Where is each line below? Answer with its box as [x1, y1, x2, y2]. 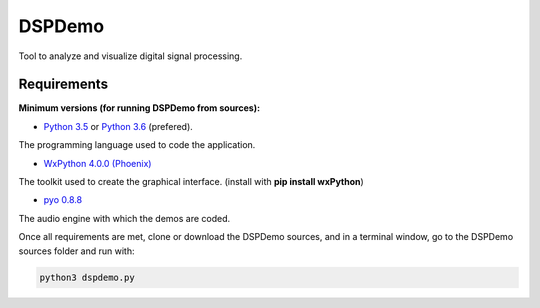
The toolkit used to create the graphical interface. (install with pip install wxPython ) [18, 176, 364, 188]
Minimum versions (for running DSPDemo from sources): [18, 102, 260, 114]
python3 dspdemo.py [39, 271, 135, 283]
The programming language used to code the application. [18, 139, 256, 151]
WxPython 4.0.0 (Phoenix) [43, 157, 152, 169]
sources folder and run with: [18, 245, 135, 257]
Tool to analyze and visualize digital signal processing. [18, 50, 243, 62]
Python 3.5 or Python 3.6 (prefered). [43, 120, 194, 132]
